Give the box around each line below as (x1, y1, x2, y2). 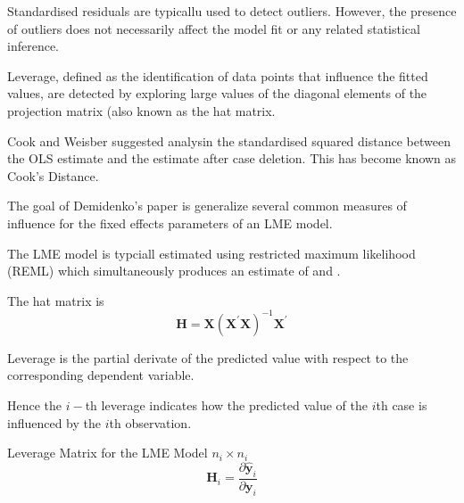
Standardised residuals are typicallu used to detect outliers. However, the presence (7, 2, 457, 20)
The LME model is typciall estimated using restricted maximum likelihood (7, 243, 416, 262)
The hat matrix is (7, 291, 104, 309)
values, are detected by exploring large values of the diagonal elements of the (7, 84, 427, 103)
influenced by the (7, 413, 102, 432)
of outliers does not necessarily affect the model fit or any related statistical (7, 19, 420, 37)
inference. (7, 37, 59, 55)
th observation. (109, 413, 192, 432)
